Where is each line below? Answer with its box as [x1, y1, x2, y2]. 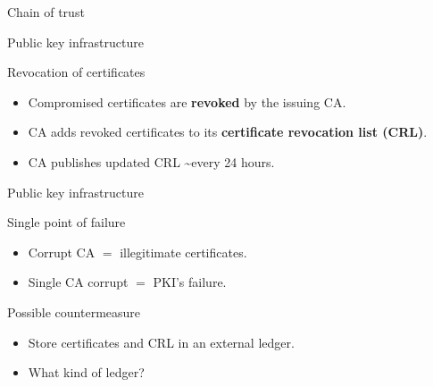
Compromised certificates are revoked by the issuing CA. [28, 92, 346, 111]
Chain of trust [7, 3, 85, 21]
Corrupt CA [28, 242, 96, 261]
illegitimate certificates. [120, 242, 247, 261]
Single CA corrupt [28, 273, 129, 291]
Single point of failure [7, 213, 126, 231]
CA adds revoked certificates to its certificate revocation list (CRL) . [28, 122, 428, 141]
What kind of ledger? [28, 363, 145, 382]
